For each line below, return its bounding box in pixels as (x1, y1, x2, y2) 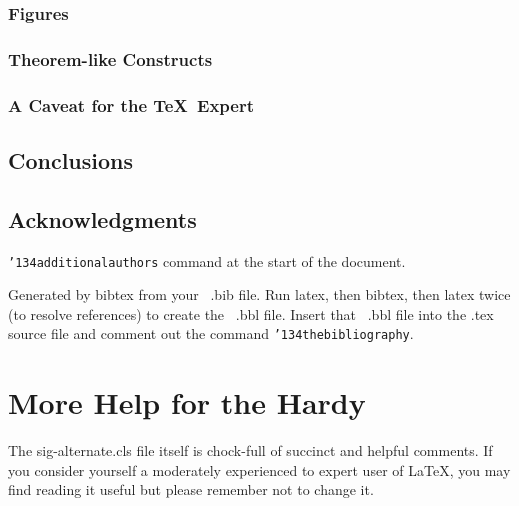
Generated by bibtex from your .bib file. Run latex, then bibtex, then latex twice (8, 284, 511, 305)
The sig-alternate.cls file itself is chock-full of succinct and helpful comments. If (8, 440, 493, 461)
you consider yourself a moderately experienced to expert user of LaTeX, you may (8, 459, 511, 480)
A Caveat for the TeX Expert (8, 92, 254, 117)
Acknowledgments (8, 203, 197, 234)
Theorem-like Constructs (8, 46, 213, 71)
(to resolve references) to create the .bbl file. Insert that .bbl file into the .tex (8, 303, 494, 324)
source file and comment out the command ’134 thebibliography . (8, 323, 414, 344)
